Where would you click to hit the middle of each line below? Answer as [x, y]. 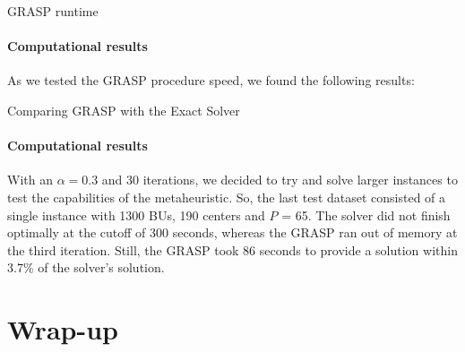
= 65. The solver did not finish [366, 215]
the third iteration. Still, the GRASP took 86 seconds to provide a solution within [232, 249]
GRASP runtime [53, 11]
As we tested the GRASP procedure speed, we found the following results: [211, 80]
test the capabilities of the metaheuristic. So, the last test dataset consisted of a [227, 197]
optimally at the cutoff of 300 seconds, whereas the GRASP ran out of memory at [232, 232]
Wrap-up [63, 329]
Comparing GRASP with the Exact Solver [124, 110]
